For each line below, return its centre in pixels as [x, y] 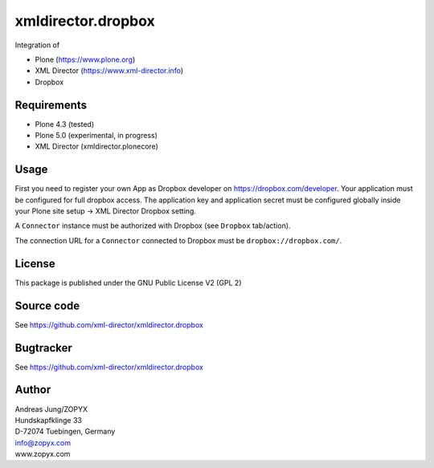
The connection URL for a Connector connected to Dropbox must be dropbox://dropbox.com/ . [178, 240]
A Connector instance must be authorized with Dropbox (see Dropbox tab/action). [153, 226]
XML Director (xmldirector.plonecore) [96, 147]
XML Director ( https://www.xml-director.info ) [109, 71]
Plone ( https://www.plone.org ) [85, 59]
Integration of [37, 45]
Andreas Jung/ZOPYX [51, 409]
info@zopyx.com [43, 442]
